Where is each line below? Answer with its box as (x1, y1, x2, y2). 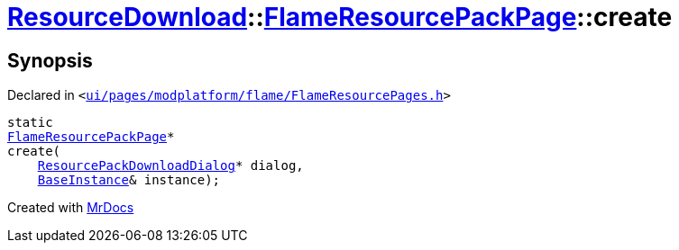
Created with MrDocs (7, 200, 134, 216)
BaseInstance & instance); (37, 173, 221, 188)
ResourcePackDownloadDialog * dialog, (37, 158, 304, 174)
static (7, 115, 53, 130)
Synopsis (7, 49, 93, 72)
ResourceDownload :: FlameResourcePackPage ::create (7, 2, 673, 32)
